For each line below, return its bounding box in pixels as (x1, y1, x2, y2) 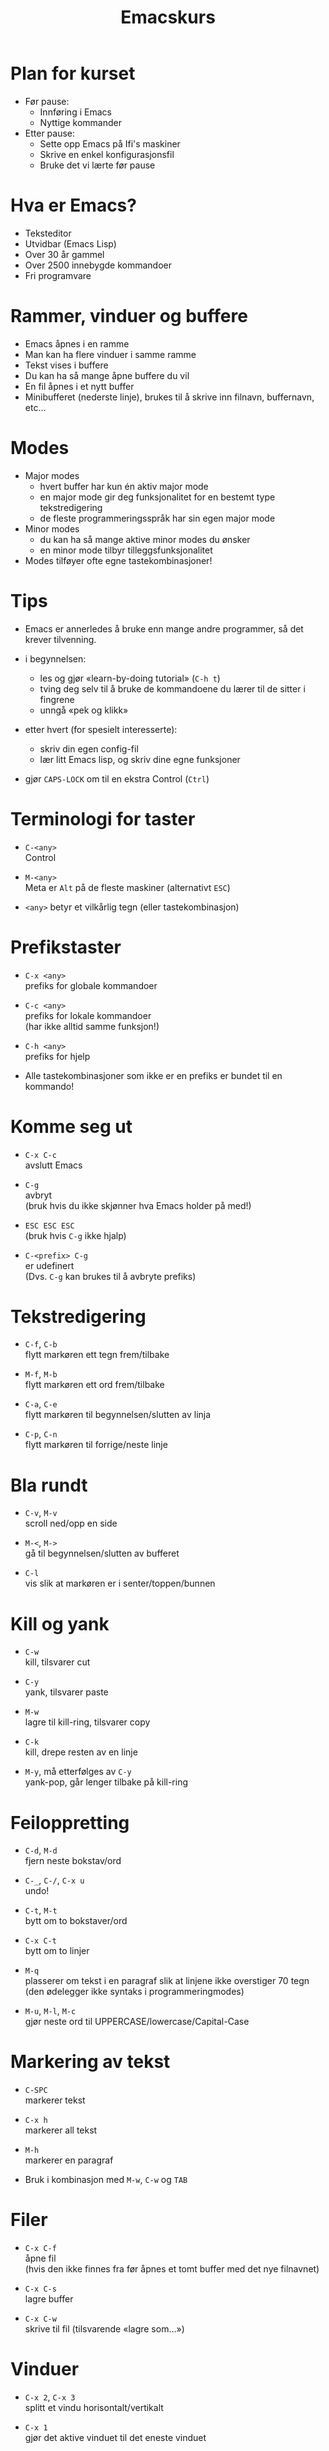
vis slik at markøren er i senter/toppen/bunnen (24, 1577, 216, 1590)
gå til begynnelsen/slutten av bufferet (24, 1547, 180, 1560)
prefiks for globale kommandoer (24, 979, 158, 991)
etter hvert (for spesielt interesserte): (24, 723, 178, 735)
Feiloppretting (10, 1811, 130, 1834)
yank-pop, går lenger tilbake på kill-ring (24, 1776, 189, 1788)
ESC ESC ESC (24, 1221, 75, 1231)
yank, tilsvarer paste (24, 1686, 109, 1698)
